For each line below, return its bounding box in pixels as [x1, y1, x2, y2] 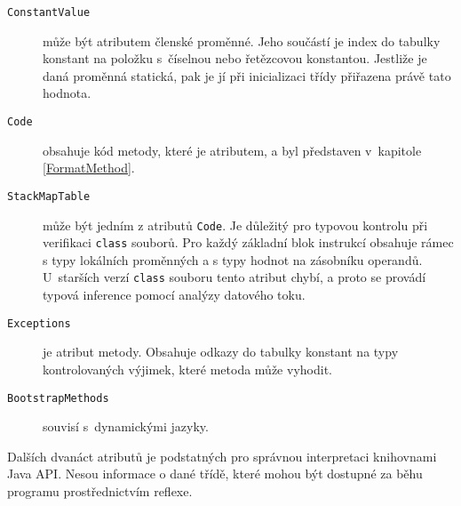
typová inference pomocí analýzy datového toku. [43, 285, 306, 304]
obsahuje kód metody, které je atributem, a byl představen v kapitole [43, 141, 422, 159]
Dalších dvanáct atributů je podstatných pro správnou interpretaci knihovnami [7, 446, 437, 465]
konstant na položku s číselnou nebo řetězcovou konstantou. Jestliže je [43, 49, 427, 68]
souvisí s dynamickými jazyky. [43, 417, 209, 436]
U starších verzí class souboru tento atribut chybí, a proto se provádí [43, 268, 426, 286]
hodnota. [43, 84, 91, 102]
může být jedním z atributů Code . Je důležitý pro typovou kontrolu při [43, 215, 428, 234]
